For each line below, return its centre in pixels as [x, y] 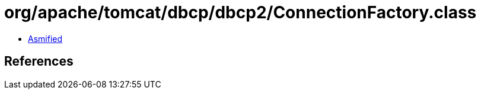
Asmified [45, 38]
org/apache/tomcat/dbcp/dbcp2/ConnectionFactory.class [240, 12]
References [39, 61]
